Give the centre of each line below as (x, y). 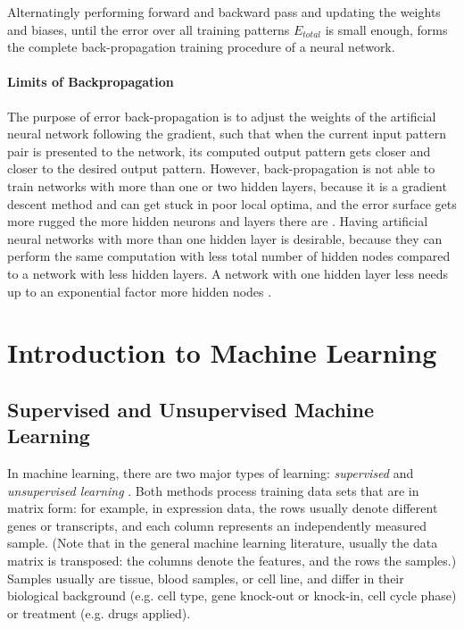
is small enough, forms (386, 29)
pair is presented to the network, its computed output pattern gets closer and (219, 151)
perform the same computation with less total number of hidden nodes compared (229, 256)
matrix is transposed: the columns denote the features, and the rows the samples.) (232, 561)
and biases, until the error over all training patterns (149, 29)
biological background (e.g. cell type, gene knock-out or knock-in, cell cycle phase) (232, 595)
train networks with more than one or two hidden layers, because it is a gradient (227, 185)
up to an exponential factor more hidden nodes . (140, 291)
